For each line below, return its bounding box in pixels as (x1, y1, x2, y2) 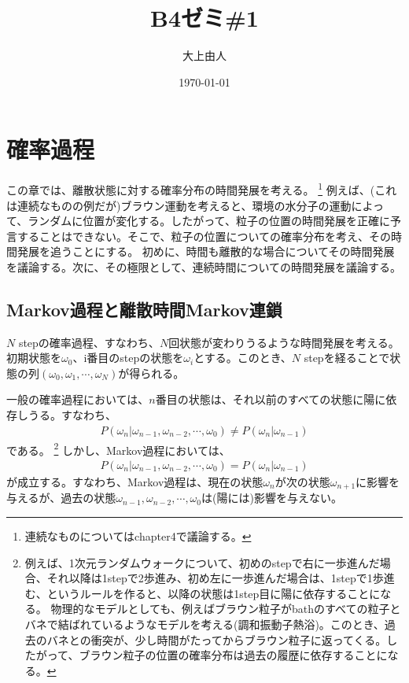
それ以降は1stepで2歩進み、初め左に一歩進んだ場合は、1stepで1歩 (46, 570, 384, 586)
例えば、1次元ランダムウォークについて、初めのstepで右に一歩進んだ (24, 554, 380, 570)
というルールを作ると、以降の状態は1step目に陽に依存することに (46, 585, 381, 601)
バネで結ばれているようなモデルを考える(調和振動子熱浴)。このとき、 (24, 615, 385, 632)
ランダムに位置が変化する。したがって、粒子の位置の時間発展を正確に (28, 212, 390, 229)
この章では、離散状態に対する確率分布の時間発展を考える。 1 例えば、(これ (6, 179, 397, 198)
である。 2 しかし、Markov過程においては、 (6, 439, 230, 458)
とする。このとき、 (193, 349, 292, 366)
